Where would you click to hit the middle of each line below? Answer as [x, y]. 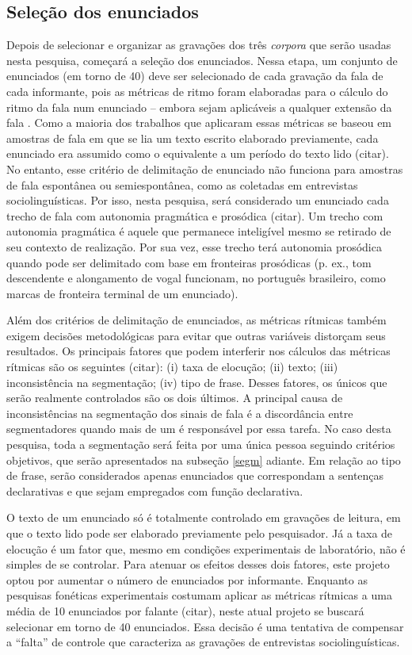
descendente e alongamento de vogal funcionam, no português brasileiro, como [196, 278]
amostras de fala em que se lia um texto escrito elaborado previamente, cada [193, 138]
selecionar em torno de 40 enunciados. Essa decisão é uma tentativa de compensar [205, 626]
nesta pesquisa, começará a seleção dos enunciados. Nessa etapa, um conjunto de [202, 60]
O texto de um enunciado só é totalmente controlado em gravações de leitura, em [204, 517]
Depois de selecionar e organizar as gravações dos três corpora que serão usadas [199, 45]
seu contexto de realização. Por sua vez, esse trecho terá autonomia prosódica [194, 246]
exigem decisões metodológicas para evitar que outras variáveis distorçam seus [196, 335]
